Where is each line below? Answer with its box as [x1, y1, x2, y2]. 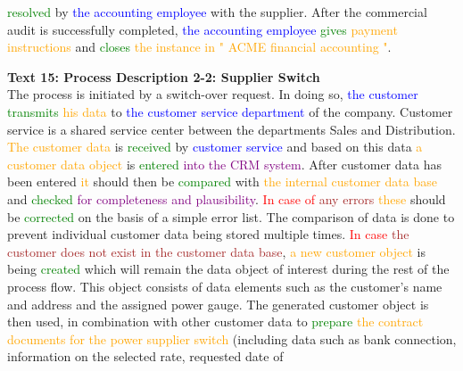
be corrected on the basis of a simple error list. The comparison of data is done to [7, 207, 455, 226]
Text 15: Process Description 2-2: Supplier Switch [7, 67, 320, 86]
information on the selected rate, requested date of [7, 347, 284, 366]
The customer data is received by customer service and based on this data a [7, 137, 423, 156]
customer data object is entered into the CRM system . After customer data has [7, 154, 442, 173]
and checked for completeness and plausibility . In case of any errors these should [7, 189, 446, 208]
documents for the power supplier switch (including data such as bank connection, [7, 329, 457, 348]
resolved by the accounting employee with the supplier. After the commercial [7, 3, 427, 21]
